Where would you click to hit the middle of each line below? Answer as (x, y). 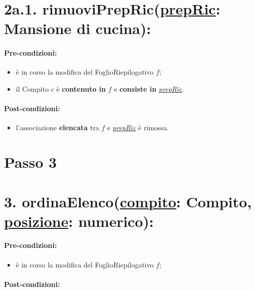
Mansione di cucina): (78, 28)
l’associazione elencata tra (57, 127)
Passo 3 (31, 162)
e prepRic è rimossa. (138, 127)
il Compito (32, 88)
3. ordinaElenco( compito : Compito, (128, 201)
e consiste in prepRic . (149, 88)
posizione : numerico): (79, 221)
